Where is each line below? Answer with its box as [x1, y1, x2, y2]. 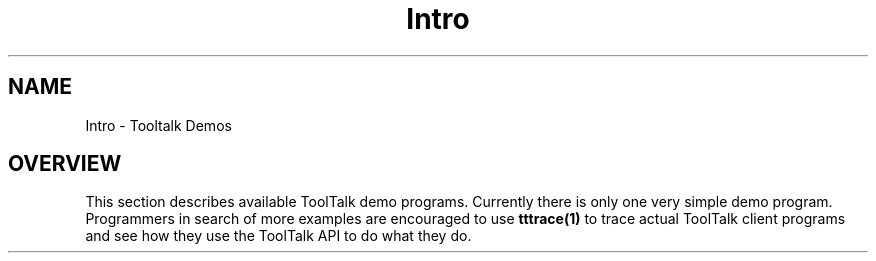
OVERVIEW [8, 151, 122, 177]
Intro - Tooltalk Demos [85, 116, 232, 134]
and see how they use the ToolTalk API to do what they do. [85, 227, 472, 245]
